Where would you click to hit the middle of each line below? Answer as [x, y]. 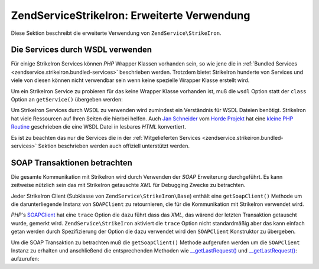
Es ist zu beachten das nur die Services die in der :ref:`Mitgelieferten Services [106, 137]
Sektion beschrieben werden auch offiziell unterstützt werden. [114, 146]
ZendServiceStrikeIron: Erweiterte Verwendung [131, 15]
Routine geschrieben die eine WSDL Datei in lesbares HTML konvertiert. [98, 127]
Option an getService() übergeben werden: [67, 100]
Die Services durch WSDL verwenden [81, 50]
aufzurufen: [25, 259]
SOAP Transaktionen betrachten [72, 163]
